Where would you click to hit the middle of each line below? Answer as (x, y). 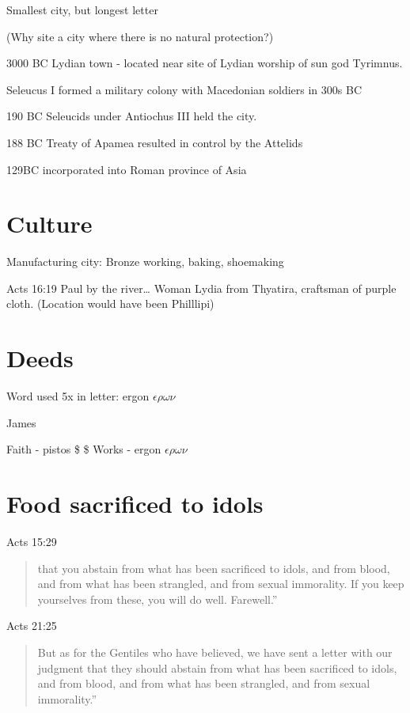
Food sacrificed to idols (135, 504)
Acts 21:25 (32, 626)
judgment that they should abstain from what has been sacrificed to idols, (217, 667)
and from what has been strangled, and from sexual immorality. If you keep (221, 584)
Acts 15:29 (32, 542)
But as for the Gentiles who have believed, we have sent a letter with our (215, 652)
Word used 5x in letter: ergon (78, 396)
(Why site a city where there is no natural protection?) (140, 36)
